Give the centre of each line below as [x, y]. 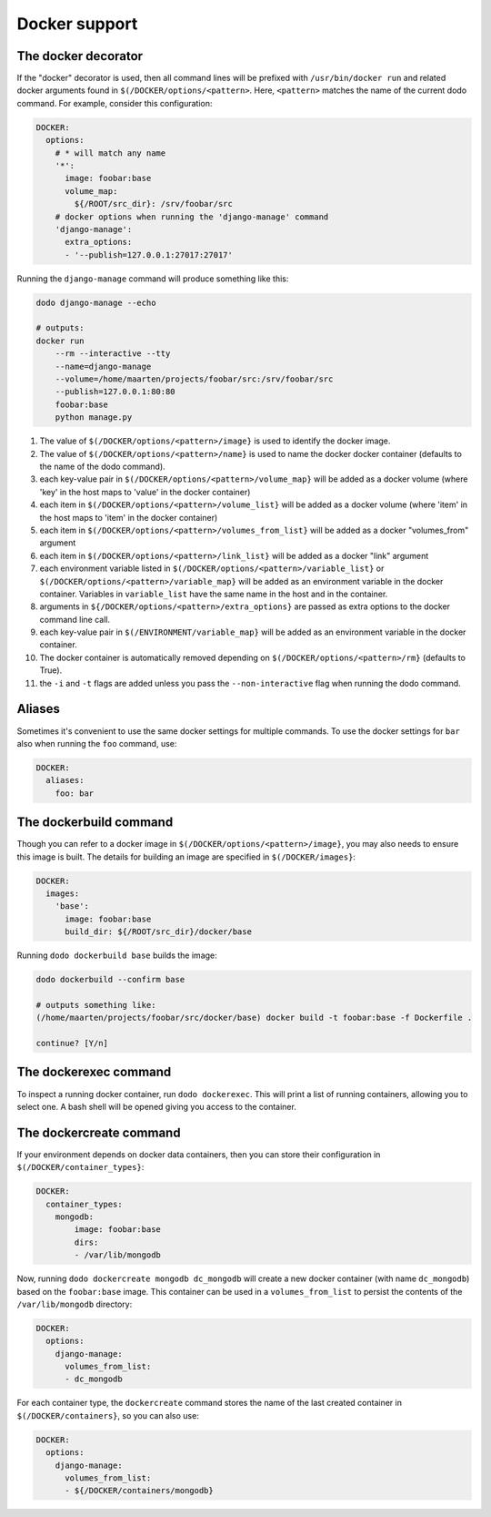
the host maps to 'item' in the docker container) [129, 517]
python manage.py [94, 417]
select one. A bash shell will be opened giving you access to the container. [157, 1106]
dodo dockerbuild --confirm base [110, 980]
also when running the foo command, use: [97, 743]
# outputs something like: [96, 1005]
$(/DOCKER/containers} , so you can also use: [108, 1415]
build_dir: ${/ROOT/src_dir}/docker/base [158, 932]
